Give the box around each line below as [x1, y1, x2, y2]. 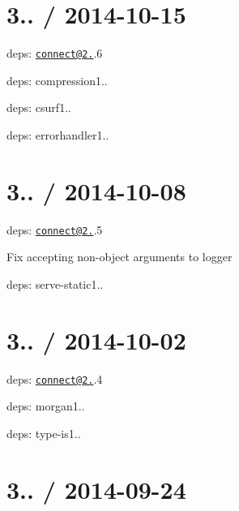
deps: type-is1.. [6, 424, 81, 441]
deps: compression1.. [6, 71, 108, 88]
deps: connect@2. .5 [6, 221, 103, 238]
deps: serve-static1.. [6, 275, 104, 292]
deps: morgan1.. [6, 397, 85, 414]
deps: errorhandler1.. [6, 126, 109, 143]
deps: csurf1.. [6, 99, 71, 116]
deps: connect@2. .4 [6, 370, 103, 387]
